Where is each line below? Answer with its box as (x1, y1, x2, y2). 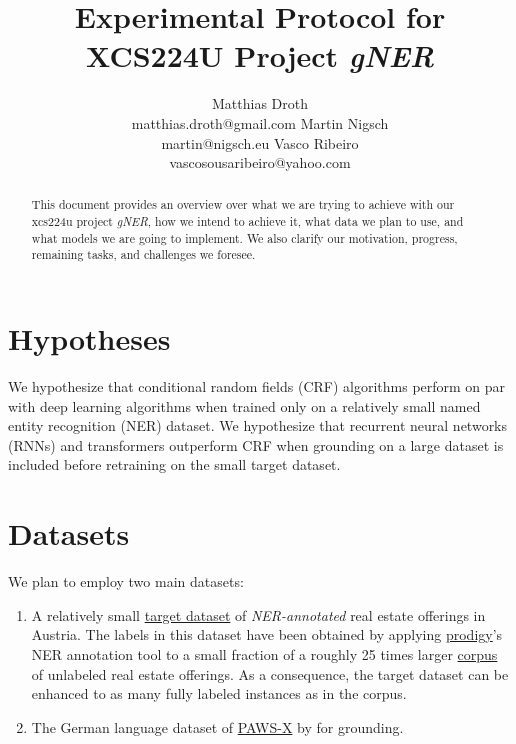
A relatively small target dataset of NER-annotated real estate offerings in (31, 604, 486, 625)
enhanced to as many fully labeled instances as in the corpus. (31, 683, 407, 704)
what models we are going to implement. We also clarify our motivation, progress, (31, 229, 458, 246)
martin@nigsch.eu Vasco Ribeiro (161, 132, 359, 153)
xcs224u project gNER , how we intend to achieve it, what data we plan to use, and (31, 213, 464, 230)
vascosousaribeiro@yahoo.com (169, 152, 351, 173)
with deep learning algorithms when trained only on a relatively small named (8, 395, 481, 416)
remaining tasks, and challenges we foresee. (31, 246, 256, 263)
